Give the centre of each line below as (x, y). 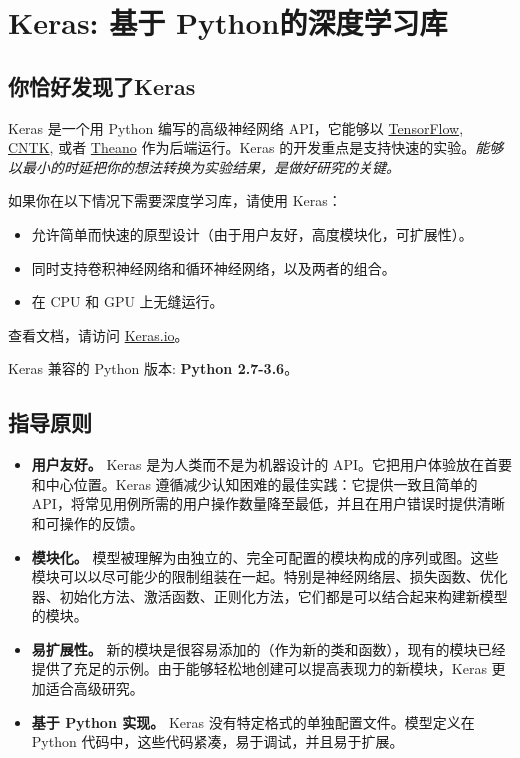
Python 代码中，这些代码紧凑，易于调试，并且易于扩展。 (217, 741)
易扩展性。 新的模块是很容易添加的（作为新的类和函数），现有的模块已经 (268, 648)
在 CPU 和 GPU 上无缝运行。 (127, 301)
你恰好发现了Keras (102, 85)
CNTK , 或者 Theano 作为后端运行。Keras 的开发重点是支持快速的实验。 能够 (256, 147)
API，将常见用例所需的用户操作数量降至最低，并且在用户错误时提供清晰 (268, 503)
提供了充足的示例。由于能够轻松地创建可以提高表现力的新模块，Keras (259, 668)
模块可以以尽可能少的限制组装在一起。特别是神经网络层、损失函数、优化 (269, 576)
